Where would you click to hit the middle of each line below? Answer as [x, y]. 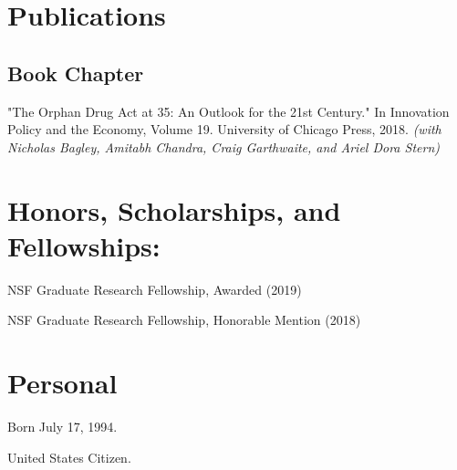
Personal [62, 383]
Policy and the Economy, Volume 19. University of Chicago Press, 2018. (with [224, 129]
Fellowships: [84, 245]
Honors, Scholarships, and [174, 209]
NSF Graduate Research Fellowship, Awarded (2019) [155, 289]
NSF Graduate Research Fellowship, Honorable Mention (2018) [184, 320]
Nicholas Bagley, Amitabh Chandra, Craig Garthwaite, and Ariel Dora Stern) [223, 146]
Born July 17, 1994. [62, 426]
